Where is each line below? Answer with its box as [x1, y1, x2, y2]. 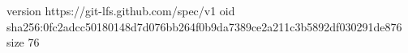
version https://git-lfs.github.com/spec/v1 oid [6, 2, 235, 18]
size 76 [6, 34, 40, 51]
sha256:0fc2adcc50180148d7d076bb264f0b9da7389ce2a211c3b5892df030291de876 [6, 18, 402, 35]
